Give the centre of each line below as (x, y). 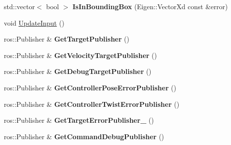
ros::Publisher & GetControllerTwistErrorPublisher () (92, 104)
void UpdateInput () (34, 22)
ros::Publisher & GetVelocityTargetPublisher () (81, 55)
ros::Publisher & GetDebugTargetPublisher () (78, 71)
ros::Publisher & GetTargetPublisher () (67, 39)
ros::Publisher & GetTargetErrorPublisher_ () (79, 120)
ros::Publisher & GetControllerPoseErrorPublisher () (90, 87)
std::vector (19, 6)
